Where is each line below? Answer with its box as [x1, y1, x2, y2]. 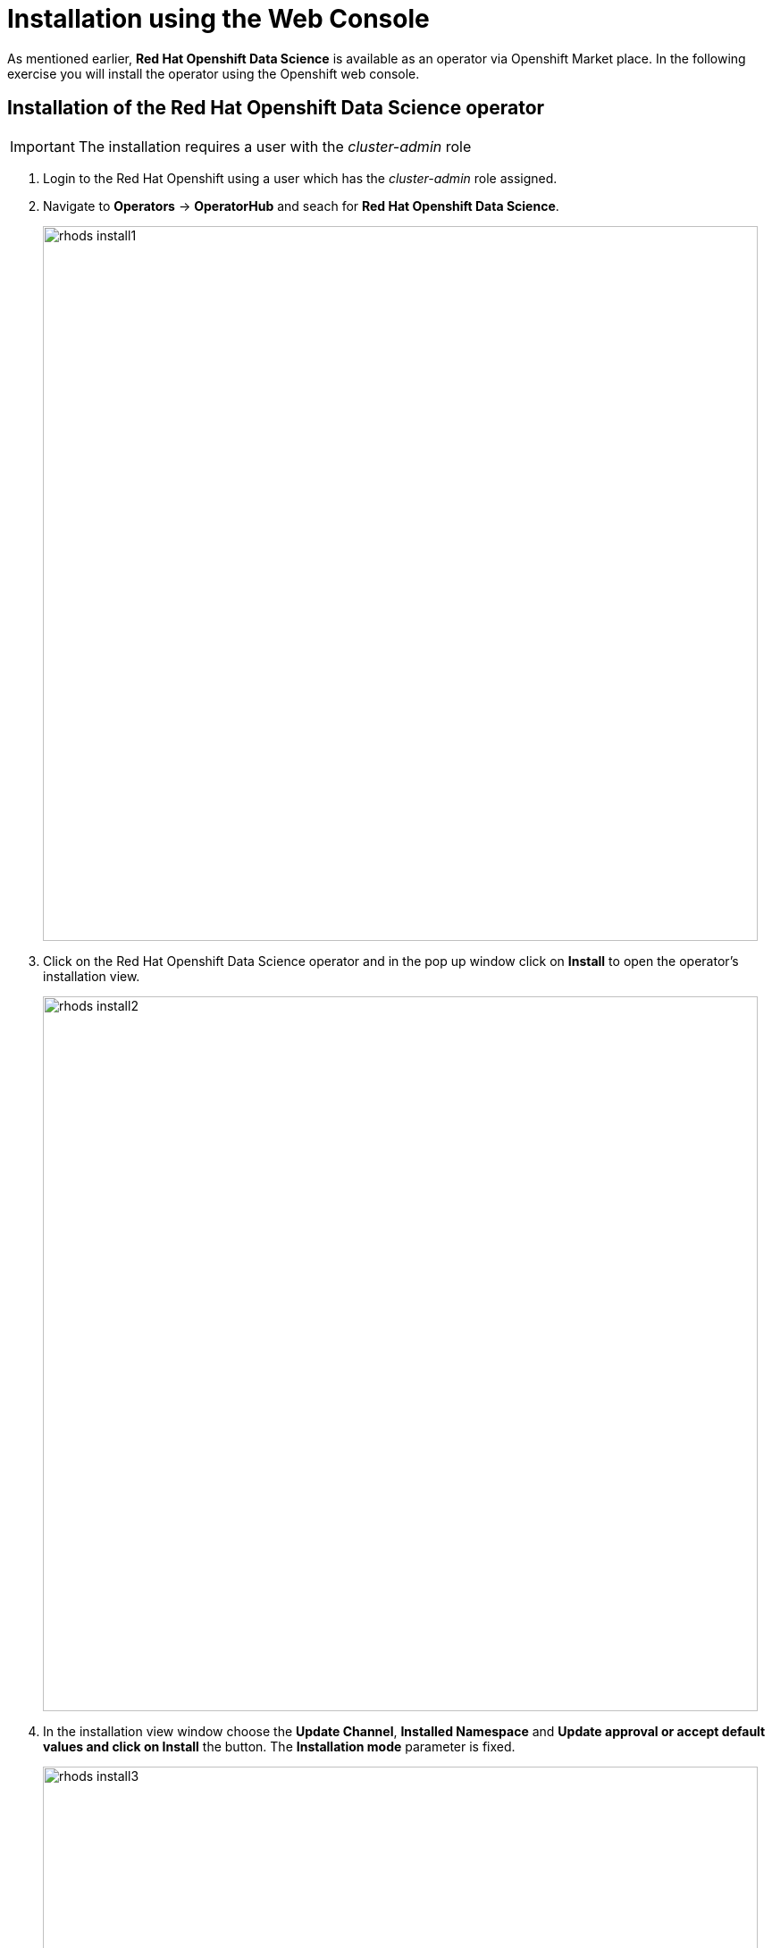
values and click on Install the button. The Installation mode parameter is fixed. [43, 1738, 516, 1754]
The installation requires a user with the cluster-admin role [78, 137, 472, 155]
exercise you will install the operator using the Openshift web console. [7, 65, 420, 81]
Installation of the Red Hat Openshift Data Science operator [7, 97, 545, 120]
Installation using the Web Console [7, 4, 430, 34]
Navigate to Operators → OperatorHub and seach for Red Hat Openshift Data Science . [43, 197, 559, 214]
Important [10, 137, 75, 155]
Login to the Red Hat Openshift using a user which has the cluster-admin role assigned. [43, 170, 558, 186]
